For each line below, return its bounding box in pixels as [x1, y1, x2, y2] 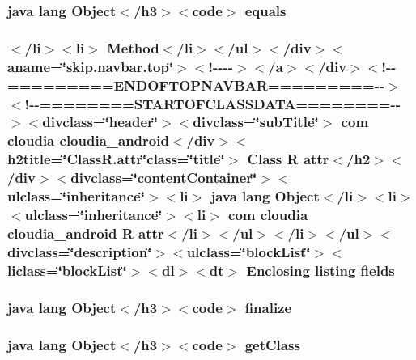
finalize [244, 297, 292, 317]
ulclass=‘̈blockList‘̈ [186, 241, 311, 261]
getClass [244, 334, 300, 354]
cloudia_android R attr [7, 222, 164, 243]
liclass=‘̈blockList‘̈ [7, 260, 127, 280]
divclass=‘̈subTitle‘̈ [193, 112, 319, 132]
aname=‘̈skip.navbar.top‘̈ [7, 56, 174, 76]
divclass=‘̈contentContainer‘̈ [70, 167, 257, 188]
